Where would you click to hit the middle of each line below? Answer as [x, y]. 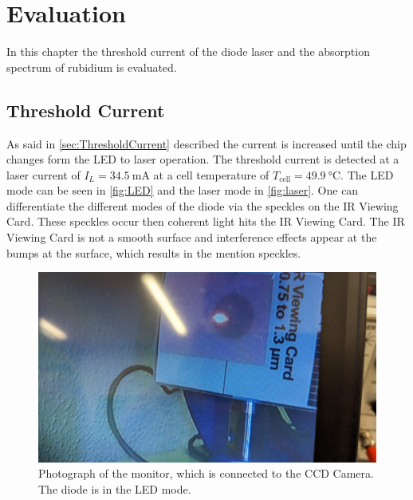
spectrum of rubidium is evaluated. [92, 67]
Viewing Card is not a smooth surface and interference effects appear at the [192, 237]
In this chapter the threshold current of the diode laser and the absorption [188, 51]
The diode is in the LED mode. [115, 488]
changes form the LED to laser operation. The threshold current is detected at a [203, 159]
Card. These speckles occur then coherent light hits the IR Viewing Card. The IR [206, 221]
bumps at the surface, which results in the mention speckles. [154, 252]
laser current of [43, 174]
